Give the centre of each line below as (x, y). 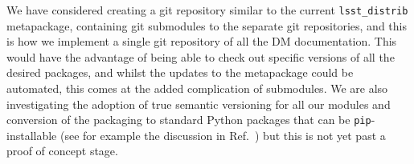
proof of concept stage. (62, 151)
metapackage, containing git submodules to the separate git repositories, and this (207, 25)
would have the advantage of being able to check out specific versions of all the (201, 56)
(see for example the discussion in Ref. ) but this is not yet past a (223, 135)
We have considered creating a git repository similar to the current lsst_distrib (207, 10)
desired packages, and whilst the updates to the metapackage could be (180, 72)
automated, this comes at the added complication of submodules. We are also (197, 88)
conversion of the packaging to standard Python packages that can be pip (189, 120)
